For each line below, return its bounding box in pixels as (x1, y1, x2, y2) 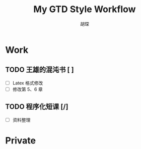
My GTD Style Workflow (33, 4, 136, 15)
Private (5, 135, 36, 146)
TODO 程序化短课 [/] (5, 103, 68, 111)
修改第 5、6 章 (12, 86, 43, 92)
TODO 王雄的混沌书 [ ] (5, 66, 74, 74)
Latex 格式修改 (12, 80, 43, 86)
